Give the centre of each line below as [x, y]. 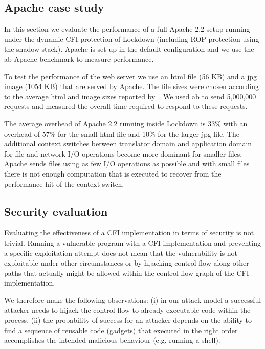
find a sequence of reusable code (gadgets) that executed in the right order [121, 330]
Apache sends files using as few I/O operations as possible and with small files [127, 163]
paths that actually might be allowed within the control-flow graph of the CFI [127, 272]
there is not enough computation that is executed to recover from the [113, 173]
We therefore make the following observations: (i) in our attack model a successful [133, 300]
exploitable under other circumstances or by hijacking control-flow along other [127, 263]
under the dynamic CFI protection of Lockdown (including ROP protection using [132, 39]
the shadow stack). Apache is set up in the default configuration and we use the [129, 49]
